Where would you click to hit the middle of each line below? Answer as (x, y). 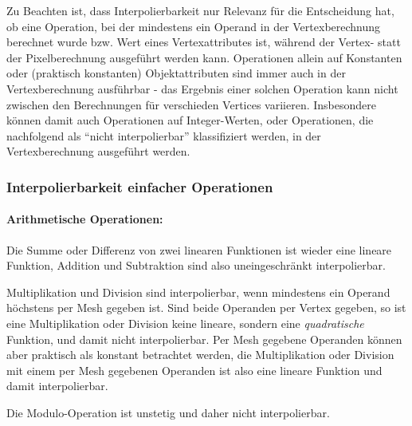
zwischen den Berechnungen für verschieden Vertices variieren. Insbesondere (191, 104)
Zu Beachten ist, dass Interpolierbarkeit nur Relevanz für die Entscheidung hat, (200, 10)
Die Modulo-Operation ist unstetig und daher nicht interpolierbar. (168, 412)
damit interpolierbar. (57, 386)
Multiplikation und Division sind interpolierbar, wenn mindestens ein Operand (198, 292)
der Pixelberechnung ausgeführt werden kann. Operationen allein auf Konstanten (204, 57)
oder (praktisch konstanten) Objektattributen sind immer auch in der (176, 73)
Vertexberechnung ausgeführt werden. (98, 151)
